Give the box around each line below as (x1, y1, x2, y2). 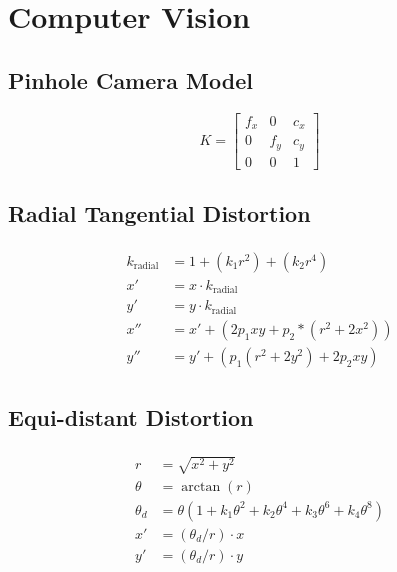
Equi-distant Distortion (8, 402, 254, 433)
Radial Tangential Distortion (8, 197, 311, 228)
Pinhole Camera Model (8, 64, 253, 95)
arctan (181, 479, 221, 494)
